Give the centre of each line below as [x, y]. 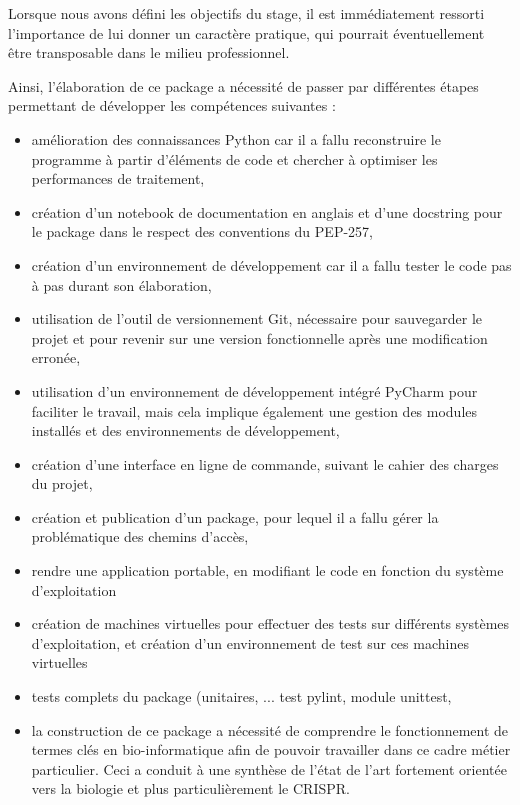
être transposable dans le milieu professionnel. [149, 52]
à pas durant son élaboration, [121, 284]
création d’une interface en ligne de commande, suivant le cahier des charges [265, 463]
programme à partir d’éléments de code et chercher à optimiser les [234, 158]
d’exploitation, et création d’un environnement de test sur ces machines [250, 642]
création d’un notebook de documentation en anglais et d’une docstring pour [267, 211]
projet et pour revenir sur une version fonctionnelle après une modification [259, 337]
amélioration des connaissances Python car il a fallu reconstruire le [236, 138]
